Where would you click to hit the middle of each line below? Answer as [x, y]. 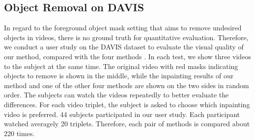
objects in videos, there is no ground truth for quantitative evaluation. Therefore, [126, 37]
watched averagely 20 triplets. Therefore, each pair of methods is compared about [127, 124]
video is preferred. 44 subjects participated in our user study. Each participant [122, 114]
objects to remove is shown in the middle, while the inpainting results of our [119, 76]
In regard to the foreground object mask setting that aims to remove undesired [123, 28]
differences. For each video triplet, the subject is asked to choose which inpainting [127, 104]
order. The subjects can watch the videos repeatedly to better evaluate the [116, 95]
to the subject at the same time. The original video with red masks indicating [121, 66]
